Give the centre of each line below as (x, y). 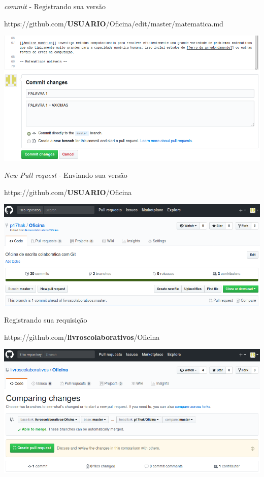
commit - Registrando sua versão (55, 6)
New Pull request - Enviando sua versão (66, 175)
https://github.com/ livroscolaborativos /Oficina (82, 337)
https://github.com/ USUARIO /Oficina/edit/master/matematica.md (114, 23)
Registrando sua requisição (46, 320)
